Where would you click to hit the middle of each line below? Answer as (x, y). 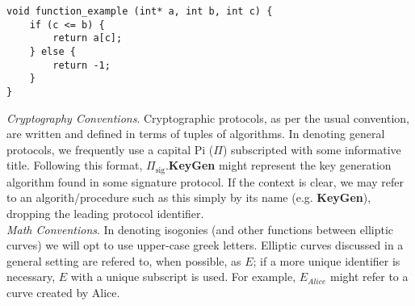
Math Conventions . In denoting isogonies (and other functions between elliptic (200, 229)
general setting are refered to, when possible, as (124, 260)
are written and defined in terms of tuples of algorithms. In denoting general (196, 134)
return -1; (82, 65)
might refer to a (369, 277)
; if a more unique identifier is (327, 260)
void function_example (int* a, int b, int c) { (140, 11)
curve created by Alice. (63, 292)
